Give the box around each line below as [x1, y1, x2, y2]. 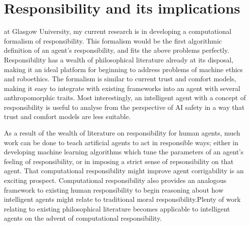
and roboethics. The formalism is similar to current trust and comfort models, [4, 74, 236, 84]
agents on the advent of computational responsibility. [4, 213, 162, 223]
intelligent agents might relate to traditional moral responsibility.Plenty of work [4, 194, 241, 204]
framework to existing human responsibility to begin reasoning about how [4, 184, 224, 195]
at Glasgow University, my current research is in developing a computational [4, 26, 232, 36]
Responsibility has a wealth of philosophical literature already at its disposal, [4, 54, 233, 64]
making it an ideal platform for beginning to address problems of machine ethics [4, 64, 243, 74]
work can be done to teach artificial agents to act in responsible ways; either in [4, 137, 239, 147]
